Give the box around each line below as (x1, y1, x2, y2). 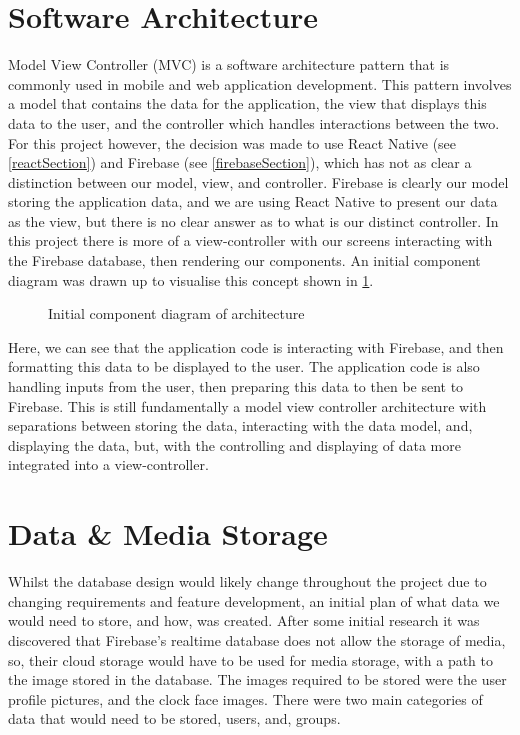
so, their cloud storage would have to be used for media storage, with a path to (8, 649, 494, 670)
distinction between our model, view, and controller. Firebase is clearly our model (8, 171, 509, 192)
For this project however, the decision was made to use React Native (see (8, 132, 457, 153)
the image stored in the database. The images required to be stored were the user (8, 669, 507, 690)
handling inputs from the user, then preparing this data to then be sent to (8, 376, 464, 397)
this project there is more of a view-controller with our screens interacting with (8, 230, 493, 251)
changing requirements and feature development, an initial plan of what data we (8, 590, 500, 611)
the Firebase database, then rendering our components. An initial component (8, 250, 481, 271)
